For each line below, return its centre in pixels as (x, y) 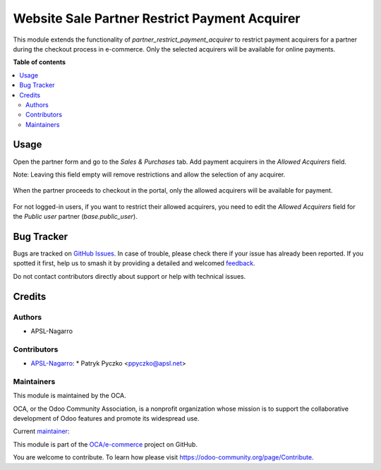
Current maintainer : (41, 431)
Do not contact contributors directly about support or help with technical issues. (129, 276)
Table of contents (40, 62)
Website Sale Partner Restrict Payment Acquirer (157, 18)
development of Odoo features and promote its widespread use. (106, 418)
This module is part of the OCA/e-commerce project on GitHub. (105, 444)
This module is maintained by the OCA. (69, 396)
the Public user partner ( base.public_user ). (75, 217)
